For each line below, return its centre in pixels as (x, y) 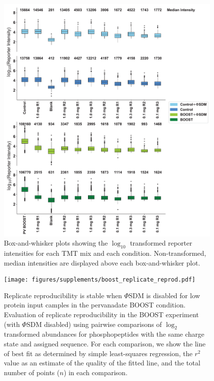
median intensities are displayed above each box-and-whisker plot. (102, 262)
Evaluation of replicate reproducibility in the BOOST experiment (101, 314)
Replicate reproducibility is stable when (63, 295)
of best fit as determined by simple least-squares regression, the (98, 353)
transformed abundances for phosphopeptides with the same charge (104, 334)
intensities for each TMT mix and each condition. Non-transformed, (105, 253)
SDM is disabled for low (164, 295)
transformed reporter (161, 243)
